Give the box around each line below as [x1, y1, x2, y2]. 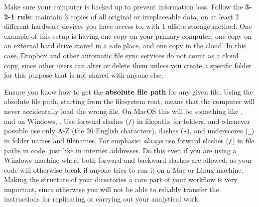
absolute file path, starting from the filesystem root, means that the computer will [4, 96, 255, 106]
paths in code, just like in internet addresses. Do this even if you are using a [4, 145, 237, 155]
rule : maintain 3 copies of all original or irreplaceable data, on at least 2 [17, 11, 239, 21]
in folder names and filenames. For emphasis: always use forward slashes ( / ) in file [4, 135, 255, 145]
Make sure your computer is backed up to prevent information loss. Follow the [4, 1, 243, 11]
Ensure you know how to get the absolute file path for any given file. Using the [4, 86, 253, 97]
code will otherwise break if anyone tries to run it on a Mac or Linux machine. [4, 164, 244, 175]
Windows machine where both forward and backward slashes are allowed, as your [4, 155, 252, 165]
